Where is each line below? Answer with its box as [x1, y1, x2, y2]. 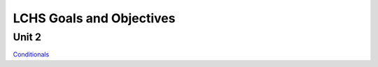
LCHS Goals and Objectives [13, 10, 176, 26]
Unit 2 [13, 31, 42, 43]
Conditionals [13, 50, 50, 59]
